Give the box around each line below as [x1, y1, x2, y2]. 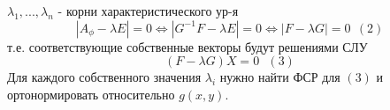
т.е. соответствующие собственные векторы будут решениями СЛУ [7, 37, 368, 55]
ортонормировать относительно [7, 84, 175, 103]
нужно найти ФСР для [219, 68, 340, 86]
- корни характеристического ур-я [57, 2, 239, 19]
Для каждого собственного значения [7, 68, 202, 86]
